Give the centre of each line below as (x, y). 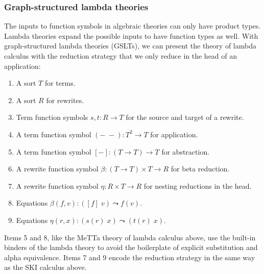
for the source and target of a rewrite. (185, 117)
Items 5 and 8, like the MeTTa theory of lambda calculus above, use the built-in (130, 237)
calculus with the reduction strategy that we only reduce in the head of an (121, 56)
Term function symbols (52, 117)
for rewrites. (65, 100)
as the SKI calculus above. (45, 267)
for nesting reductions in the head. (198, 185)
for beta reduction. (200, 169)
